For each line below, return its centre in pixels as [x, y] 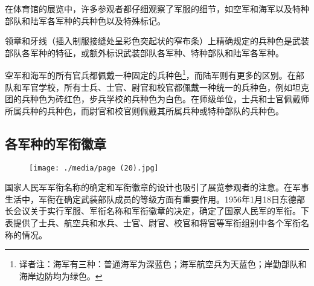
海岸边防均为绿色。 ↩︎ [61, 275]
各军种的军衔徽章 [56, 143]
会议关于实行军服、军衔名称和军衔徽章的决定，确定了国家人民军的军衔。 [157, 211]
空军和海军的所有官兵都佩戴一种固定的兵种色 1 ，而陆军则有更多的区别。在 [150, 74]
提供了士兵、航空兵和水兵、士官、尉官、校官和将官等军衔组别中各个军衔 [157, 223]
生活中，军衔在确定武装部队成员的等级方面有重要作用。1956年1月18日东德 [151, 199]
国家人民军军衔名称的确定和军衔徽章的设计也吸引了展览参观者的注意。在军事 [157, 187]
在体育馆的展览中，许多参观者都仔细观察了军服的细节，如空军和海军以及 [149, 8]
